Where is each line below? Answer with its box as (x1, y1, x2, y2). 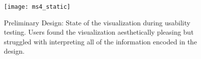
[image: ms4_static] (4, 3, 71, 10)
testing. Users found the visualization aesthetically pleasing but (4, 27, 194, 37)
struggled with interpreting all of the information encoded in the (4, 36, 197, 46)
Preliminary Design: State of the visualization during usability (4, 17, 191, 27)
